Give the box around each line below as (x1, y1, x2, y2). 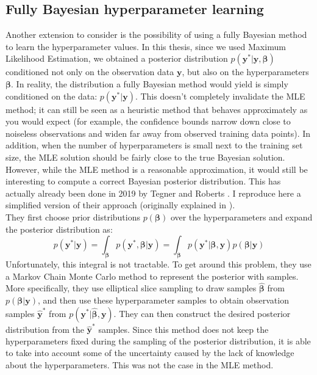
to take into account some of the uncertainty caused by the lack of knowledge (5, 346, 294, 359)
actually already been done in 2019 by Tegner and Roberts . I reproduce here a (5, 186, 301, 199)
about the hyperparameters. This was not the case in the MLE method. (5, 359, 274, 371)
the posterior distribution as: (5, 222, 113, 235)
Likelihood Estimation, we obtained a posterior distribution (5, 52, 228, 65)
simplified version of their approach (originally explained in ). (5, 198, 235, 211)
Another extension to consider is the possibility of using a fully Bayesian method (5, 28, 307, 41)
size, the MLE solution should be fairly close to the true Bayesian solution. (5, 150, 285, 163)
